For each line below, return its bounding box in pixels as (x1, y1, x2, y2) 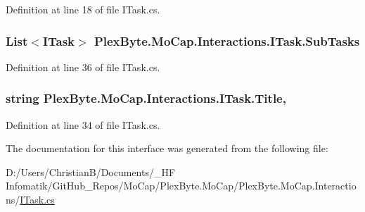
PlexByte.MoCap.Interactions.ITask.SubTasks (94, 32, 360, 49)
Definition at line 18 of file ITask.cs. (6, 2, 160, 16)
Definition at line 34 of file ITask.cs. (6, 117, 160, 132)
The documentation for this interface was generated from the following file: (6, 141, 328, 156)
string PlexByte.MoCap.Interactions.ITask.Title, (6, 89, 286, 107)
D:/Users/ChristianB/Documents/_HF (6, 164, 176, 179)
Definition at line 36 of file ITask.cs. (6, 59, 160, 74)
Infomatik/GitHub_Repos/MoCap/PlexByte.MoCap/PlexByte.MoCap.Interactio (6, 178, 357, 193)
